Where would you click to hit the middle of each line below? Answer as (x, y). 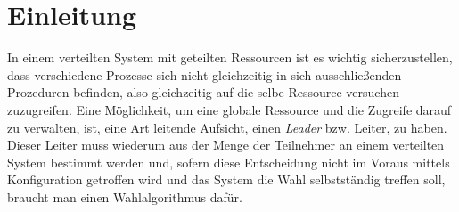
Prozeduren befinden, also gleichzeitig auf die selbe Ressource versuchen (203, 92)
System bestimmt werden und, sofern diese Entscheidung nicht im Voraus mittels (229, 162)
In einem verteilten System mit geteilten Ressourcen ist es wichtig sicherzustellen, (230, 57)
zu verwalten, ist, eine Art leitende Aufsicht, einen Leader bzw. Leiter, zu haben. (227, 127)
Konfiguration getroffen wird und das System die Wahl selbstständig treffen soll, (226, 179)
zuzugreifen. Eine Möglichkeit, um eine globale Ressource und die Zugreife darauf (229, 109)
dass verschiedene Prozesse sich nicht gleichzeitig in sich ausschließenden (205, 74)
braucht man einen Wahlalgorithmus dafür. (125, 196)
